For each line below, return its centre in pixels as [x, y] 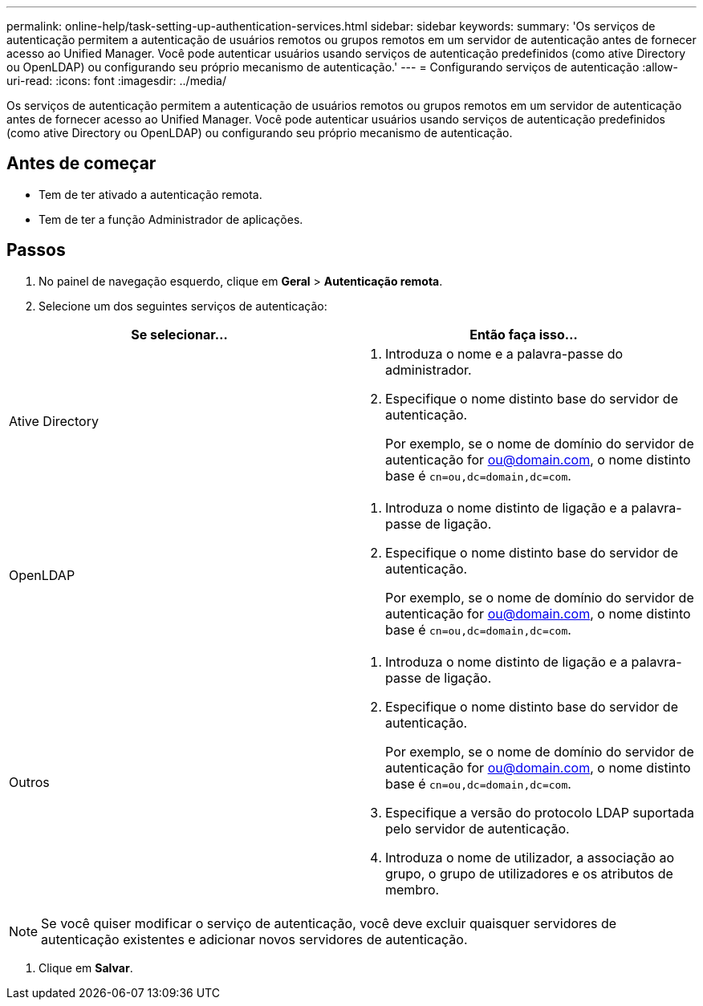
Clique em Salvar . [86, 967]
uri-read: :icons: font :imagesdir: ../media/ [116, 81]
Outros [29, 782]
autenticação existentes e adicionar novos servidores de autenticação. [254, 939]
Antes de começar [81, 164]
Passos [36, 250]
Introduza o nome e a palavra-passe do [504, 353]
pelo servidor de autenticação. [477, 828]
